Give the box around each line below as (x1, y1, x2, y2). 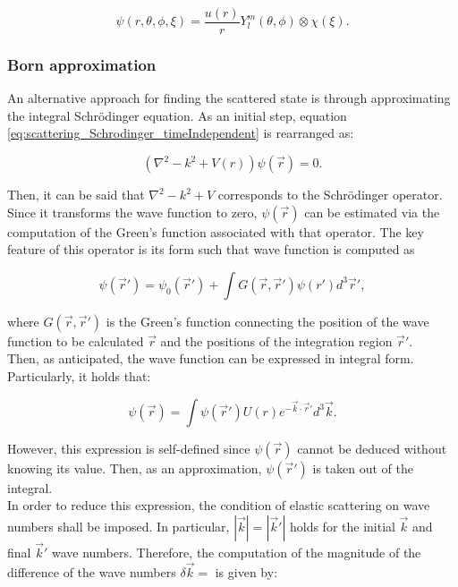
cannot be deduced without (297, 438, 447, 457)
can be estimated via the (304, 202, 440, 221)
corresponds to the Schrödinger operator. (217, 185, 443, 204)
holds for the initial (289, 516, 395, 535)
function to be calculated (7, 331, 144, 350)
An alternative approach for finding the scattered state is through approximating (7, 89, 451, 107)
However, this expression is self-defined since (7, 438, 250, 457)
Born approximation (7, 53, 157, 75)
